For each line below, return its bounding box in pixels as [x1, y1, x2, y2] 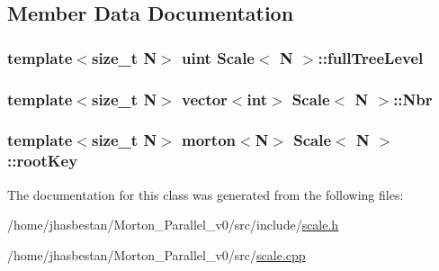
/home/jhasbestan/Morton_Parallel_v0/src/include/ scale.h [7, 215, 339, 234]
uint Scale [182, 46, 255, 68]
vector [182, 87, 228, 110]
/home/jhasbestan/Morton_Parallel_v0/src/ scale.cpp [7, 245, 306, 264]
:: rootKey [7, 149, 78, 172]
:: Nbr [393, 87, 433, 110]
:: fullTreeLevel [318, 46, 424, 68]
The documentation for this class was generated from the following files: [7, 185, 404, 203]
